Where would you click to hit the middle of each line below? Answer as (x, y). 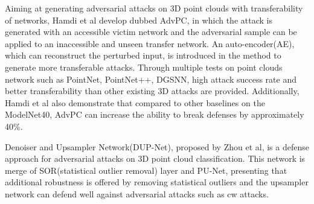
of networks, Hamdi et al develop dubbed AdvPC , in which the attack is (139, 20)
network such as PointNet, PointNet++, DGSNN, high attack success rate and (151, 79)
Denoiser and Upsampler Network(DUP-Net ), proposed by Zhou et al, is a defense (157, 146)
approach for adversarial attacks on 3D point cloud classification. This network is (155, 158)
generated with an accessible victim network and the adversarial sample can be (151, 32)
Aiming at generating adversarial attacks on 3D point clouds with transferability (154, 8)
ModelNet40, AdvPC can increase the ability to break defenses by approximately (155, 114)
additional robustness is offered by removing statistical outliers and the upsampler (157, 182)
